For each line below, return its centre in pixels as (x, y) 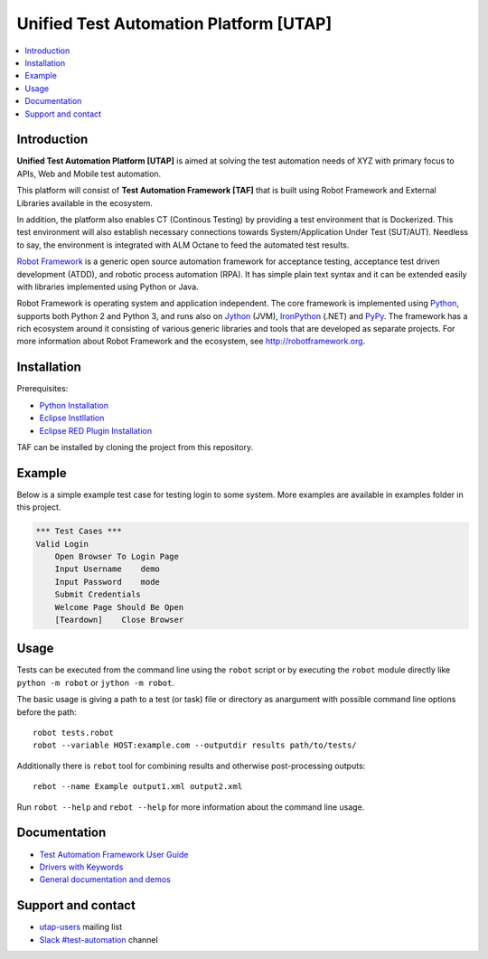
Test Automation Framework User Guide (114, 854)
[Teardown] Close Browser (119, 620)
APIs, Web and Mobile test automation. (89, 174)
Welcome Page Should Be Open (119, 607)
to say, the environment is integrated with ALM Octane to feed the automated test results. (183, 245)
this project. (39, 507)
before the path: (47, 712)
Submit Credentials (98, 595)
